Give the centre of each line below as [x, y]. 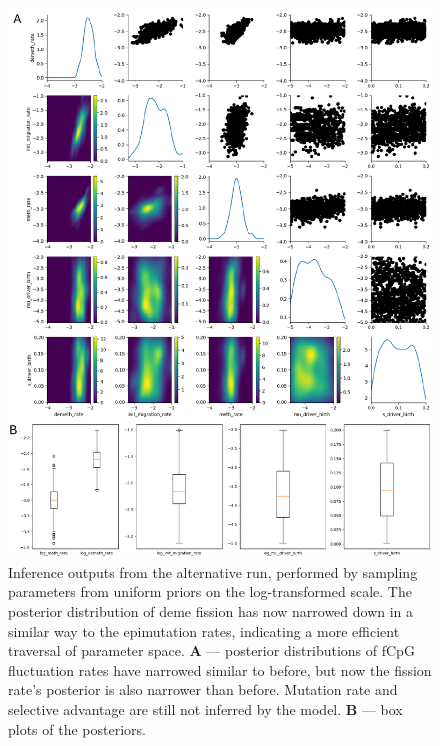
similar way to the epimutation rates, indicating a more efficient [204, 630]
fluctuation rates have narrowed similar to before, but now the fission [220, 669]
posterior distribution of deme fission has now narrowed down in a [211, 611]
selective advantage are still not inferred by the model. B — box [205, 709]
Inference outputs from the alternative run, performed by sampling [213, 571]
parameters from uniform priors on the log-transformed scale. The [210, 591]
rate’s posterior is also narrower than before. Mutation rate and [203, 689]
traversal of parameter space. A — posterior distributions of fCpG [211, 650]
